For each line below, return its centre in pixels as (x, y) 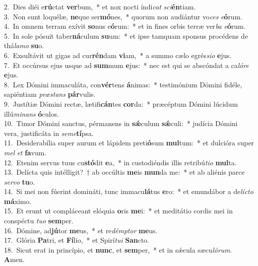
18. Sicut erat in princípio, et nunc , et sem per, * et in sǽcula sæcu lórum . (118, 249)
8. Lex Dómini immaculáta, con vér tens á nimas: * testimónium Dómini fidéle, (123, 84)
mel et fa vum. (25, 152)
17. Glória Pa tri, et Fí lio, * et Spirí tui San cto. (77, 240)
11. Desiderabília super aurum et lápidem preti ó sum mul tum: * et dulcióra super (129, 143)
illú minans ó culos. (32, 113)
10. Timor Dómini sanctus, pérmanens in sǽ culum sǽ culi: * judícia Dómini (121, 123)
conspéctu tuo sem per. (39, 221)
